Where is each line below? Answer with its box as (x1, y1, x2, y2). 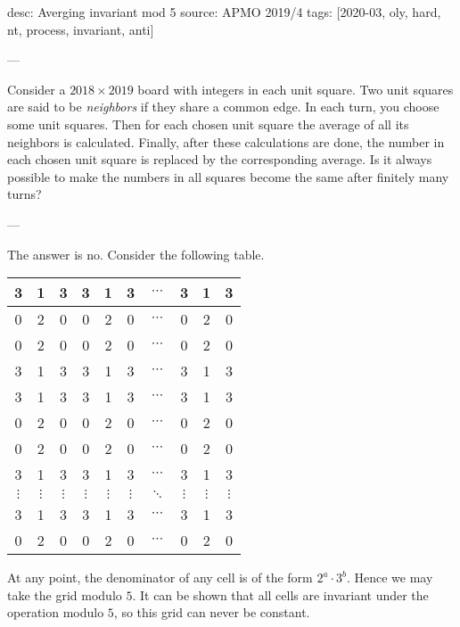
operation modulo (7, 603, 104, 622)
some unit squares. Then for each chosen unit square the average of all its (7, 114, 409, 133)
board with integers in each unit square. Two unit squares (137, 79, 454, 98)
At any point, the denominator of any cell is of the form (7, 568, 313, 587)
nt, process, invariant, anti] (7, 20, 154, 38)
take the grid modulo (7, 585, 122, 604)
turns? (7, 185, 42, 203)
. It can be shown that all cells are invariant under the (132, 585, 429, 604)
